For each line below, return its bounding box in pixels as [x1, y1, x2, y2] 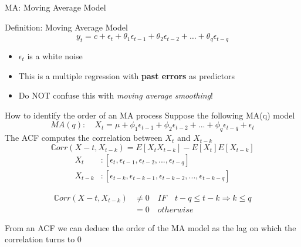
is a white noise [27, 49, 83, 62]
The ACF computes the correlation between [5, 131, 163, 144]
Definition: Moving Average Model [5, 21, 128, 33]
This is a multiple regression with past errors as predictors [18, 69, 235, 82]
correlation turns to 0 [5, 233, 82, 245]
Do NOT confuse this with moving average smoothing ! [18, 89, 214, 101]
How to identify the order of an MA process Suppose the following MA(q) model [5, 109, 295, 121]
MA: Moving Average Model [5, 1, 106, 13]
